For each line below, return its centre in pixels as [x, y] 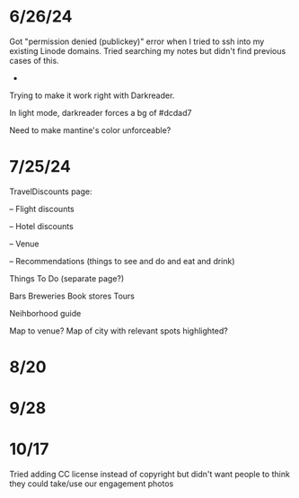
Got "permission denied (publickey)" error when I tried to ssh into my [137, 41]
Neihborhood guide [45, 313]
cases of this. [35, 60]
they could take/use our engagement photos [92, 484]
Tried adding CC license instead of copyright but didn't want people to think [149, 475]
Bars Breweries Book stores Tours [72, 296]
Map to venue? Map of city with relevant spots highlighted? [119, 331]
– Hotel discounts [41, 226]
